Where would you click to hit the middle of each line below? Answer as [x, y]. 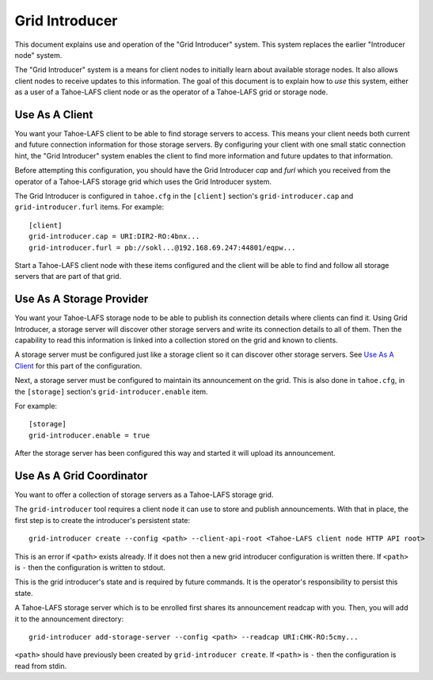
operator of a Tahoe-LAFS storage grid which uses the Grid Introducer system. [143, 181]
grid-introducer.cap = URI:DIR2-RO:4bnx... [114, 237]
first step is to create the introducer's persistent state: [103, 520]
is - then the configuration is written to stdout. [90, 567]
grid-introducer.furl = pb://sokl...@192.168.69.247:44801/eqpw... [162, 247]
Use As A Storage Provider [82, 299]
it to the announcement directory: [69, 619]
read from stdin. [41, 666]
